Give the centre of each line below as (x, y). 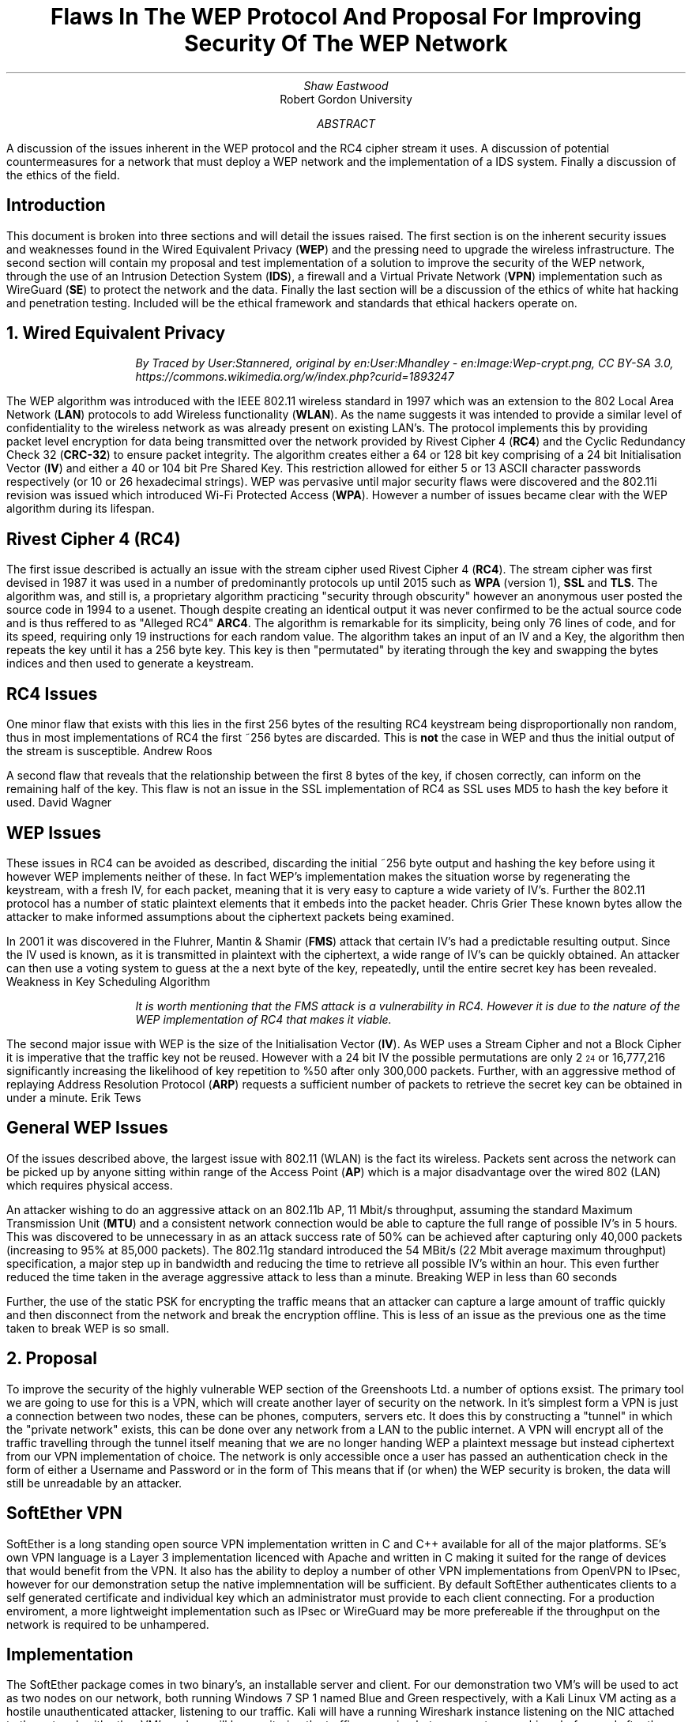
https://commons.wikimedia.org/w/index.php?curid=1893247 (295, 377)
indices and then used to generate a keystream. (130, 664)
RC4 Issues (52, 694)
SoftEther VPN (64, 1513)
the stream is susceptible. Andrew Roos (109, 751)
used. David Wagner (59, 803)
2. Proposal (52, 1359)
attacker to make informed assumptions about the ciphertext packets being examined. (231, 916)
